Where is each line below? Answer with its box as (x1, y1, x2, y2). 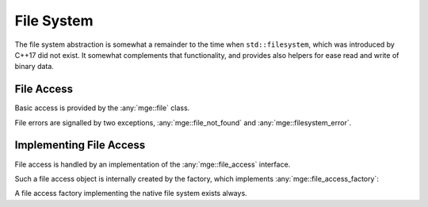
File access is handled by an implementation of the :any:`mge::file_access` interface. (14, 159, 291, 169)
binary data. (14, 62, 55, 71)
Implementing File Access (14, 139, 146, 152)
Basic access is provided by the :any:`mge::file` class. (14, 103, 190, 113)
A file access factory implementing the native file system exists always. (14, 189, 247, 198)
